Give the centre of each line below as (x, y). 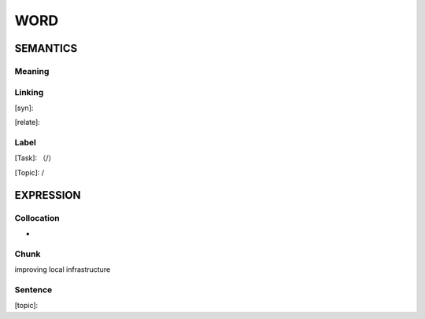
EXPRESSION (48, 195)
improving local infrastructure (63, 269)
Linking (29, 92)
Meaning (32, 71)
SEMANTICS (46, 48)
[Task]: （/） (35, 158)
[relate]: (28, 123)
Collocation (37, 218)
